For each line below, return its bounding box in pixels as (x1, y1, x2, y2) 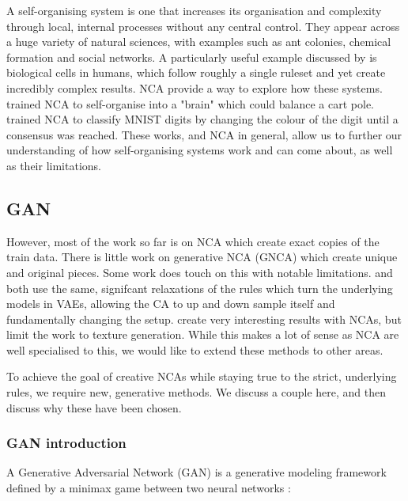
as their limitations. (6, 157, 101, 173)
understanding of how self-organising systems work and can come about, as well (6, 142, 393, 158)
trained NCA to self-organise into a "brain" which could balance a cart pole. (6, 95, 375, 112)
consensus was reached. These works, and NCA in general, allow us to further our (6, 126, 402, 142)
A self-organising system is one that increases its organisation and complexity (6, 2, 382, 18)
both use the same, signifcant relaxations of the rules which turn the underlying (6, 279, 393, 296)
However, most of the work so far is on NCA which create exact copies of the (6, 233, 380, 249)
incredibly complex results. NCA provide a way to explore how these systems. (6, 79, 383, 96)
